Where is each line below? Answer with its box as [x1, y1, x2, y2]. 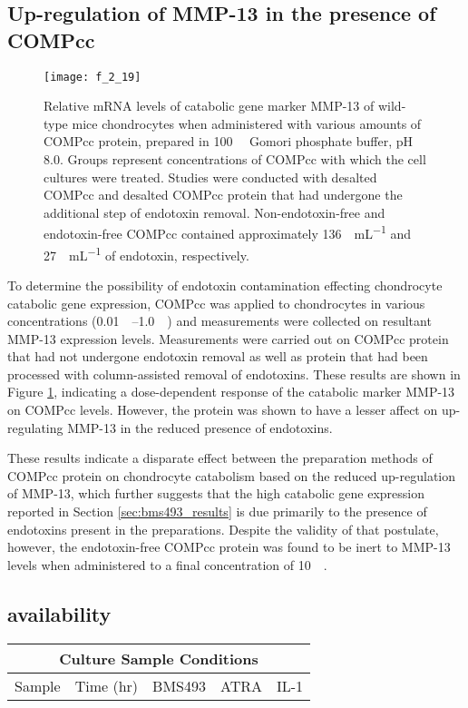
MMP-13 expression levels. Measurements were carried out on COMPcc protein [7, 329, 449, 348]
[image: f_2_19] [44, 70, 141, 84]
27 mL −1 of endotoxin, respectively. [44, 242, 249, 264]
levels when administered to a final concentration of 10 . [7, 555, 327, 574]
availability [7, 599, 112, 627]
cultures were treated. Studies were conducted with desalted [44, 167, 377, 186]
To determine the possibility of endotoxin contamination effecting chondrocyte [7, 275, 443, 294]
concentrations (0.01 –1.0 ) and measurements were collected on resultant [7, 311, 432, 330]
